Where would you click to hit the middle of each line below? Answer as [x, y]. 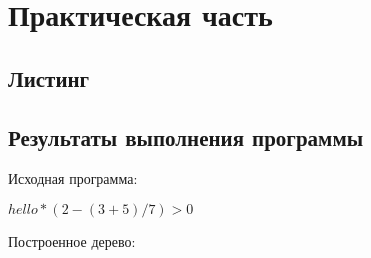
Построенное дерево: [72, 240]
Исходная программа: [73, 178]
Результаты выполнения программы [186, 136]
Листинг [49, 77]
